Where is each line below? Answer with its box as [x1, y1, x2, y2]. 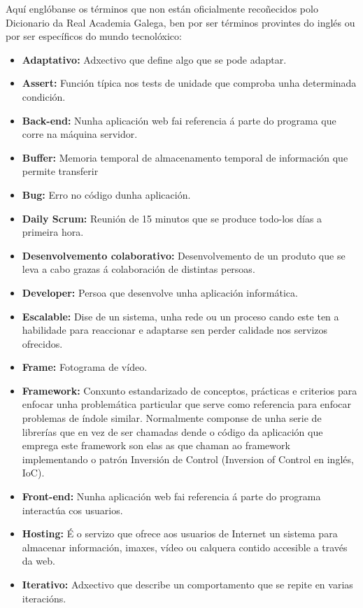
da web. [22, 553, 55, 568]
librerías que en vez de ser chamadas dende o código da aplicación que [22, 424, 323, 439]
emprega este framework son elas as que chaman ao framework [22, 438, 290, 453]
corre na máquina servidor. [22, 127, 138, 141]
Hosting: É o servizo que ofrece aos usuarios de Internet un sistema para [22, 526, 338, 541]
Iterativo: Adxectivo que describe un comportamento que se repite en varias [22, 577, 353, 591]
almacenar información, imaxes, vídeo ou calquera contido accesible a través [22, 539, 348, 554]
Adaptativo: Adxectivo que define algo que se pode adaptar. [22, 52, 287, 66]
